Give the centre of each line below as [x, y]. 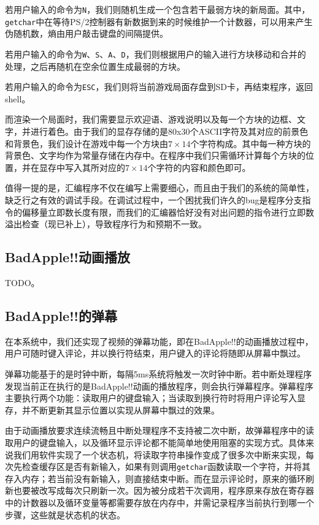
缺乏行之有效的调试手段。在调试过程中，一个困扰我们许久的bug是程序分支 [154, 199]
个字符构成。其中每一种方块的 [251, 143]
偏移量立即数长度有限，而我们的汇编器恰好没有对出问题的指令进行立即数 [168, 212]
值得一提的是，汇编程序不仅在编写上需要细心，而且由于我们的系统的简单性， [159, 188]
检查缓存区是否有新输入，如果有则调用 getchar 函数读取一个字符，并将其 [166, 466]
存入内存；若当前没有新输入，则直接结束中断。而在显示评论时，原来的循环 [155, 478]
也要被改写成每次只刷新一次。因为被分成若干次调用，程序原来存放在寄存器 [163, 490]
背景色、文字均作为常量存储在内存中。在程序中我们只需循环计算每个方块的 [155, 155]
